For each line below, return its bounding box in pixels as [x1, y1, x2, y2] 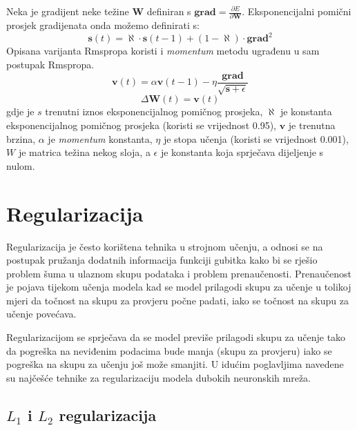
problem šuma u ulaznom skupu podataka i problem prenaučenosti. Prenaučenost [6, 266, 352, 280]
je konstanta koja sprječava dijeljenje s [160, 145, 324, 159]
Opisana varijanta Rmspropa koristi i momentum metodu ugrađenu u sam [6, 43, 320, 58]
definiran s [146, 4, 191, 18]
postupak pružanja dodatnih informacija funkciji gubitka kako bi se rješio [6, 253, 318, 267]
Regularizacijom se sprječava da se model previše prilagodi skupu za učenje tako [6, 330, 346, 344]
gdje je [6, 104, 35, 119]
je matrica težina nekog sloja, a [18, 145, 151, 159]
